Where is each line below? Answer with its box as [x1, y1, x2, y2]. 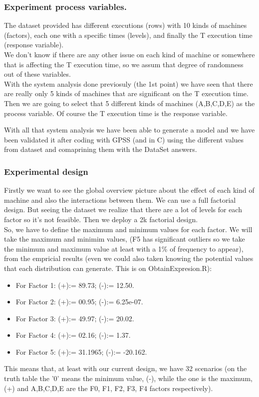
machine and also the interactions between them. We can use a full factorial [4, 194, 236, 205]
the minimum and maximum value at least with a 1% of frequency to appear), [4, 243, 244, 254]
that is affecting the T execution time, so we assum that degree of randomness [4, 59, 244, 69]
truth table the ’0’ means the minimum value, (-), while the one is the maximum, [4, 373, 253, 384]
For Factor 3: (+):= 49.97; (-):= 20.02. [15, 313, 134, 323]
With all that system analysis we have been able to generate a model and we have [4, 125, 255, 135]
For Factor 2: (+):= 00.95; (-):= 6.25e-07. [15, 296, 143, 307]
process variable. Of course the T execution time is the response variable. [4, 108, 228, 118]
